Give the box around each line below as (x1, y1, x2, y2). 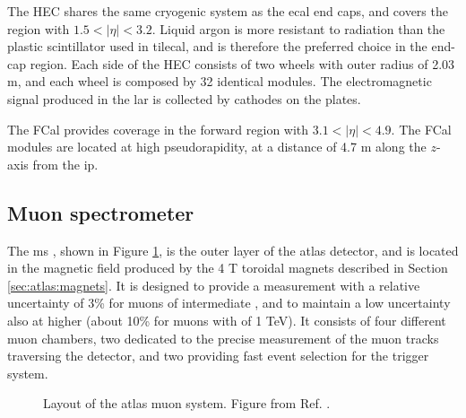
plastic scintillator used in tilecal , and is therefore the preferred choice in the (7, 37, 427, 56)
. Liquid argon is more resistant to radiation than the (151, 19, 445, 38)
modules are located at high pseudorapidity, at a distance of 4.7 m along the (7, 137, 427, 156)
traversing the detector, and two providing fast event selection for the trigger (7, 346, 429, 365)
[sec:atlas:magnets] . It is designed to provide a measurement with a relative (7, 275, 420, 294)
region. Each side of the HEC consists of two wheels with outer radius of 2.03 (30, 54, 455, 73)
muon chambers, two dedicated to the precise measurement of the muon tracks (7, 328, 439, 347)
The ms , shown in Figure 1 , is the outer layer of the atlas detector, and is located (7, 240, 459, 259)
